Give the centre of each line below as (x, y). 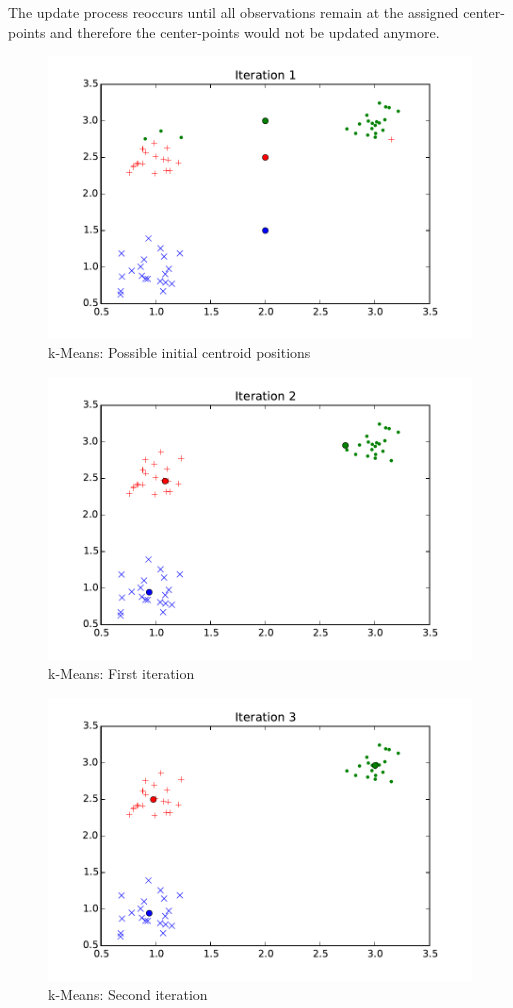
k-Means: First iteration (121, 673)
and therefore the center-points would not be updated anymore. (245, 31)
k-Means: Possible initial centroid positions (179, 352)
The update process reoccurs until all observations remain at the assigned (233, 12)
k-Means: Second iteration (128, 994)
